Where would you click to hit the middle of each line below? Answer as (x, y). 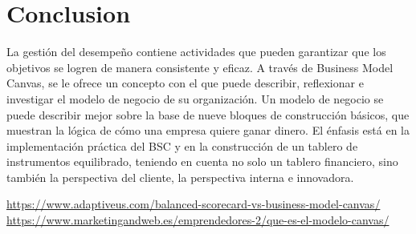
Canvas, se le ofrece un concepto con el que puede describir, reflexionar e (185, 83)
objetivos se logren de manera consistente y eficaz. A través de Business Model (200, 67)
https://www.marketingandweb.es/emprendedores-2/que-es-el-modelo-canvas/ (198, 220)
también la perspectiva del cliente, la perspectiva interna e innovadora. (180, 177)
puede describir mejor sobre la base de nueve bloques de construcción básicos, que (208, 114)
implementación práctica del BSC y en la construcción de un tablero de (182, 145)
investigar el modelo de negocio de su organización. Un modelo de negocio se (195, 98)
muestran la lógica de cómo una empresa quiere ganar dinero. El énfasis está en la (208, 130)
